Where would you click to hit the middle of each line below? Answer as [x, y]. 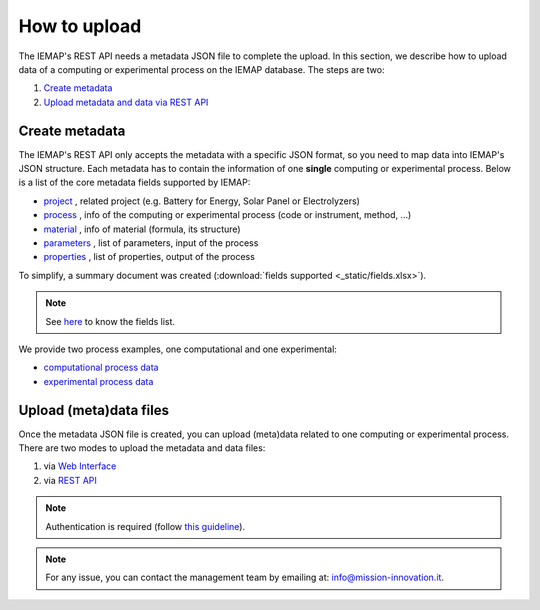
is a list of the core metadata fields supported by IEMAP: [134, 182]
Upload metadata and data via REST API [126, 102]
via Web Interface [80, 466]
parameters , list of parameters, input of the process [151, 242]
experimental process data [98, 381]
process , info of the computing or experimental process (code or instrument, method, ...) [227, 215]
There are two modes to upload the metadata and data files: [142, 448]
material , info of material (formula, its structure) [142, 229]
